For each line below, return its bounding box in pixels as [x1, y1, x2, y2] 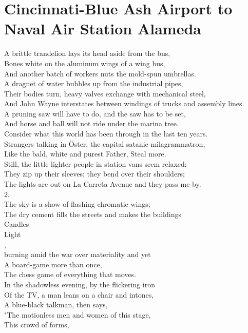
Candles [4, 219, 29, 229]
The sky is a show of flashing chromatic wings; [4, 199, 150, 209]
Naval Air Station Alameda [4, 18, 201, 39]
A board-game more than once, [4, 259, 102, 269]
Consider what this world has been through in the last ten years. [4, 128, 208, 139]
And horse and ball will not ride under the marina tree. [4, 118, 179, 129]
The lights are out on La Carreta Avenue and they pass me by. [4, 179, 201, 189]
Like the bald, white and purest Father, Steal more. [4, 148, 166, 159]
